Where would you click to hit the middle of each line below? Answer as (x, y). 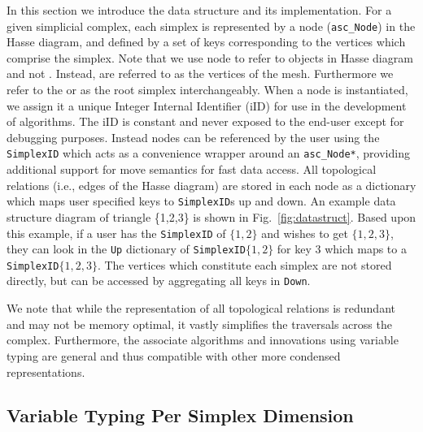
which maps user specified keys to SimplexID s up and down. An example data (201, 201)
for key (294, 249)
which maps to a (366, 249)
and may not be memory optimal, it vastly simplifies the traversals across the (199, 324)
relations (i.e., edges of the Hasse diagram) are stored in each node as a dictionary (211, 185)
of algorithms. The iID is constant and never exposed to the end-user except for (205, 121)
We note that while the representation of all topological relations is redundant (201, 308)
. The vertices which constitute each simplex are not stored (244, 264)
